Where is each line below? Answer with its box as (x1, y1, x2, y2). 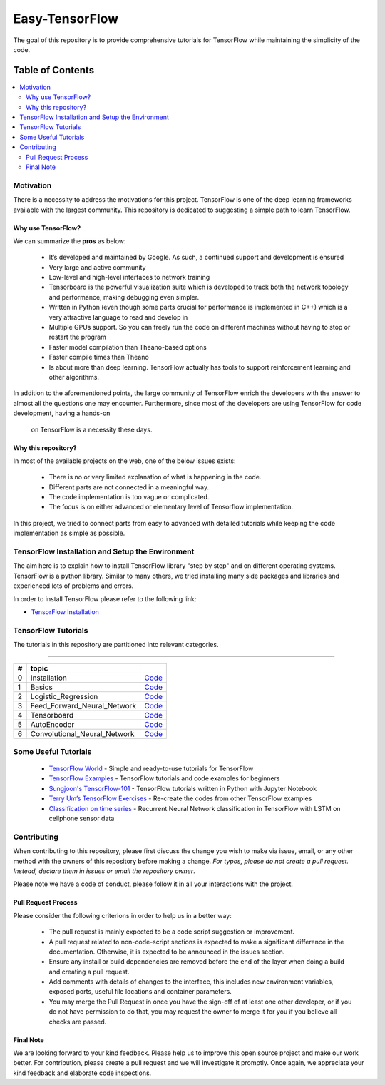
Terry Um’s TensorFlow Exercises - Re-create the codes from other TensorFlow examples (48, 794, 312, 803)
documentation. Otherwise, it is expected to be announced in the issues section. (48, 947, 285, 956)
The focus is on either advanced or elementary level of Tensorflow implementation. (48, 503, 294, 511)
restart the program (48, 332, 107, 342)
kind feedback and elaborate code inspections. (13, 1069, 152, 1077)
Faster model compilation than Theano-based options (48, 342, 207, 351)
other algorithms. (48, 372, 100, 381)
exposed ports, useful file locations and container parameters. (48, 987, 232, 996)
